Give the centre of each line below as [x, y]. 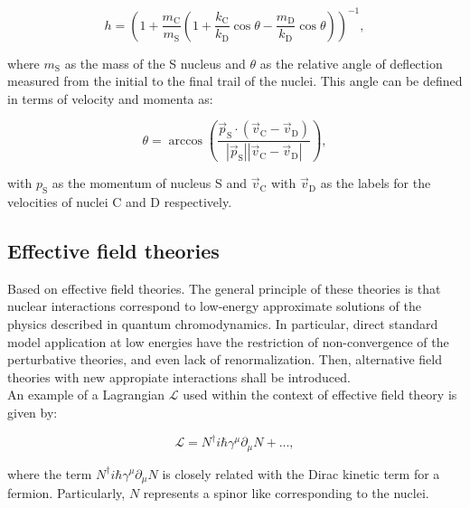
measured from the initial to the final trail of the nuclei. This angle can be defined [235, 81]
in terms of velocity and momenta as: [110, 98]
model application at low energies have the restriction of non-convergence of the [228, 341]
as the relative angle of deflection [351, 63]
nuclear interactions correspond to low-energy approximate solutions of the [214, 306]
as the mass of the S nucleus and [155, 63]
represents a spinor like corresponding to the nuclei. [286, 492]
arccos [186, 141]
